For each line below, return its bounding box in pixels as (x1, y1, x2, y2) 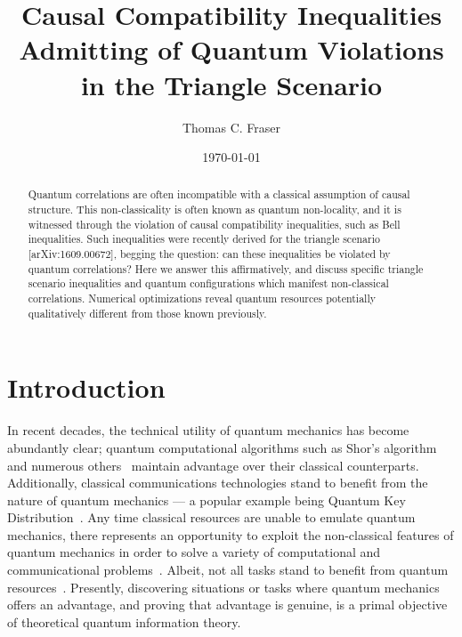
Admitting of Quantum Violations (19, 31, 444, 68)
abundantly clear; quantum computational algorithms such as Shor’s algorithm (7, 438, 437, 456)
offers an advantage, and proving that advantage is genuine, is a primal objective (7, 595, 448, 614)
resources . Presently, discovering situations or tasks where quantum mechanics (7, 577, 440, 596)
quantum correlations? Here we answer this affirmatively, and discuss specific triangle (28, 261, 424, 276)
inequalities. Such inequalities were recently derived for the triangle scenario (28, 231, 380, 246)
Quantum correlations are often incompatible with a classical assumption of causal (28, 187, 410, 202)
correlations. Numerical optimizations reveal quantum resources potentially (28, 291, 377, 306)
